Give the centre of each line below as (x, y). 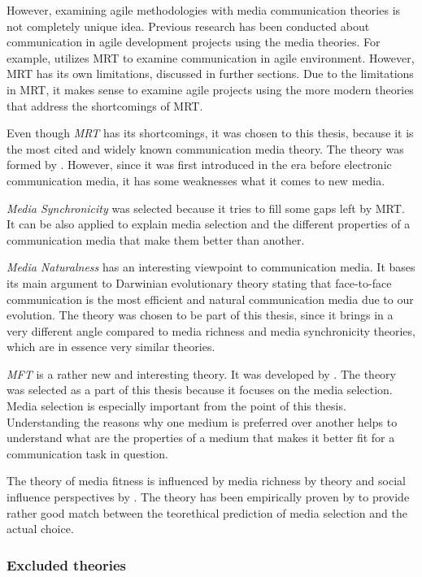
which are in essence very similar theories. (111, 347)
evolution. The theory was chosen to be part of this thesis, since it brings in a (200, 315)
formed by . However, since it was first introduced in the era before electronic (199, 165)
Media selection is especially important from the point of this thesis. (176, 406)
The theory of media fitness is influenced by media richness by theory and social (206, 481)
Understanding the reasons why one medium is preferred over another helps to (202, 421)
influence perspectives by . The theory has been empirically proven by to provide (208, 497)
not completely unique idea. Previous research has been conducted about (188, 26)
